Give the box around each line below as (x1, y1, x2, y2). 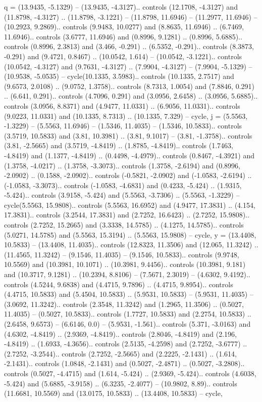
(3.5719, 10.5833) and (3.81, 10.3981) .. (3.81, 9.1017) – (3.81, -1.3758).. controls (4, 130, 252, 141)
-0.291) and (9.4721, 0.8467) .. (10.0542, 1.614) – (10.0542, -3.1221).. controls (4, 51, 242, 61)
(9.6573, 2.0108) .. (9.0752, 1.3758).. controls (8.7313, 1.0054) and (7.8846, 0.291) (4, 80, 254, 91)
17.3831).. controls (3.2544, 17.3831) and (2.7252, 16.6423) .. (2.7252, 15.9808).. (4, 209, 249, 220)
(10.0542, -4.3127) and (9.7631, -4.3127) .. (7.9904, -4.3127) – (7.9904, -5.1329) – (4, 61, 252, 71)
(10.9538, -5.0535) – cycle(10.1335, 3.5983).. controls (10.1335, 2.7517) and (4, 71, 234, 81)
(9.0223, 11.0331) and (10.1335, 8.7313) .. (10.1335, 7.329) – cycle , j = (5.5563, (4, 110, 248, 121)
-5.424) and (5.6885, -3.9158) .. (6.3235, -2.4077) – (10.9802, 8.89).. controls (4, 378, 237, 388)
